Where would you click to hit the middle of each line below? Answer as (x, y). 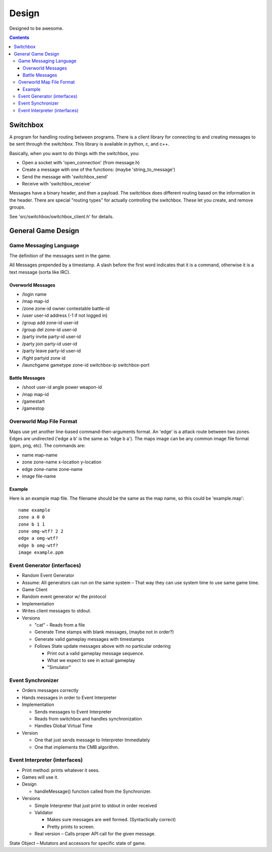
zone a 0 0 (32, 517)
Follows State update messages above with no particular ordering (103, 646)
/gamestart (33, 401)
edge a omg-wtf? (38, 538)
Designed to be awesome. (37, 28)
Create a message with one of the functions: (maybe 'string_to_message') (99, 170)
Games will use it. (40, 777)
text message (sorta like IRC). (40, 272)
